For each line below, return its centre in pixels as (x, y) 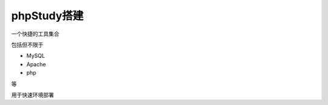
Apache (36, 64)
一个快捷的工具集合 (35, 34)
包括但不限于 (27, 45)
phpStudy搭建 (47, 16)
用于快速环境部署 (32, 95)
